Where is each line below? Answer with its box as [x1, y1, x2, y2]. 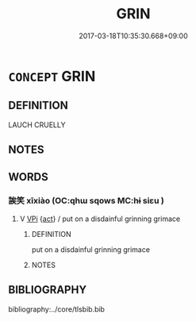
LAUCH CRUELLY [8, 120, 66, 130]
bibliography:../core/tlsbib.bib [8, 304, 106, 314]
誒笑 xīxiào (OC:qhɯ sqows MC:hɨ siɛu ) [8, 196, 164, 207]
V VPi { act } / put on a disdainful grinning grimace [19, 214, 181, 223]
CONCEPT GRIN [8, 67, 96, 85]
